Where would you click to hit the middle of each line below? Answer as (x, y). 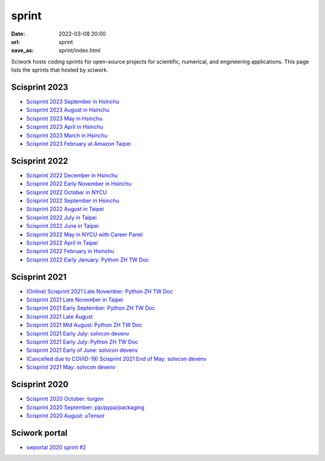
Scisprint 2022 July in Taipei (61, 218)
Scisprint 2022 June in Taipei (62, 226)
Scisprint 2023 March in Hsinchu (67, 135)
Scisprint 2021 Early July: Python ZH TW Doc (82, 342)
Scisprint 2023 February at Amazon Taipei (79, 143)
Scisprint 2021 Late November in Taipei (75, 300)
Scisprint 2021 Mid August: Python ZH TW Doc (84, 325)
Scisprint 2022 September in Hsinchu (73, 201)
